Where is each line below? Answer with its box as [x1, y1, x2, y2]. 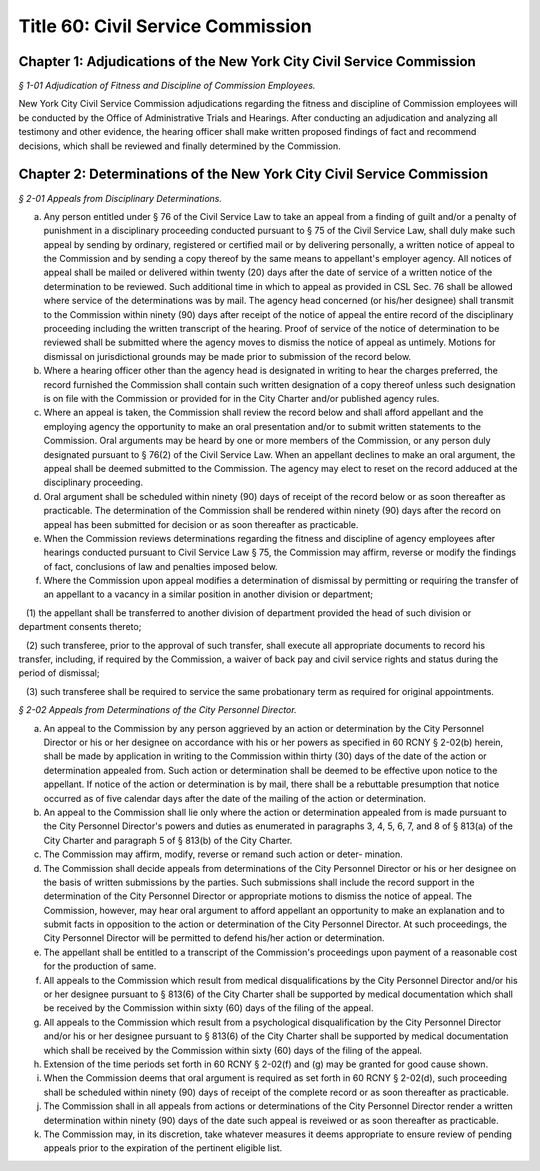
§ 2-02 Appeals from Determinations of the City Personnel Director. [18, 704, 297, 716]
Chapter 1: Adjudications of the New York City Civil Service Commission [18, 53, 477, 70]
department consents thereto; [18, 621, 142, 633]
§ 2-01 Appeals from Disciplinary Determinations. [18, 192, 222, 204]
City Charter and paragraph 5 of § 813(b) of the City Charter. [43, 834, 293, 846]
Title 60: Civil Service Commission [18, 15, 312, 37]
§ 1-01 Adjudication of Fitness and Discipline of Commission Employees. [18, 80, 316, 92]
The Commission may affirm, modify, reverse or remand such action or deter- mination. [43, 848, 404, 860]
